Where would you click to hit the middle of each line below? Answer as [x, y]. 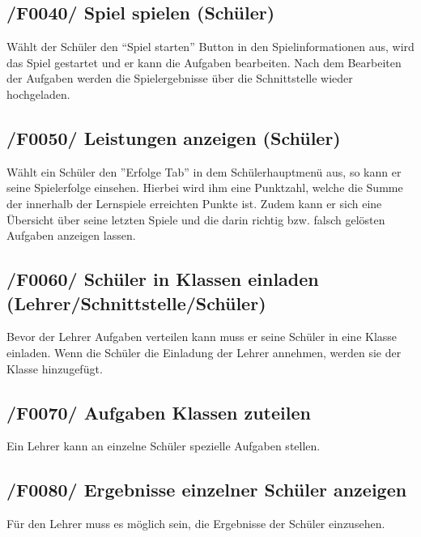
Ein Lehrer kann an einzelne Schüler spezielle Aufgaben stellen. [164, 446]
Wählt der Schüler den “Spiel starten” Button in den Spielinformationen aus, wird [210, 47]
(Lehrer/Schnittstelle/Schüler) [136, 303]
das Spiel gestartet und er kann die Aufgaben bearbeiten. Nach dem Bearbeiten [204, 62]
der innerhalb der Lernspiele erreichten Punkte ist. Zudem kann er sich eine [194, 203]
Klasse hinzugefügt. [55, 368]
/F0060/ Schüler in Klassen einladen [163, 279]
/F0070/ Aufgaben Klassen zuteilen [159, 412]
